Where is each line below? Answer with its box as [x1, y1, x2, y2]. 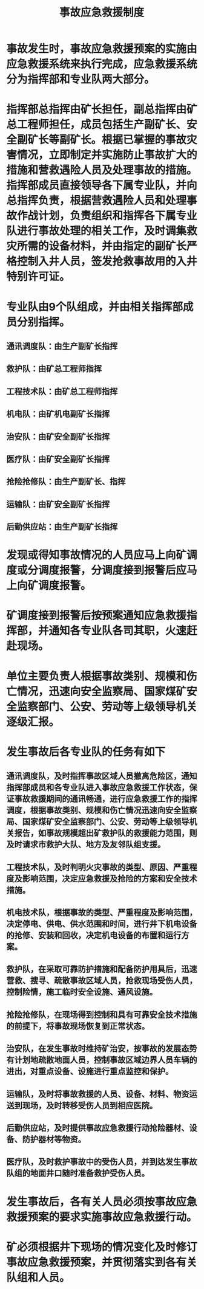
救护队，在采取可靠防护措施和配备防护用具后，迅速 [6, 964, 197, 975]
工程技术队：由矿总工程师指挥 [6, 386, 118, 396]
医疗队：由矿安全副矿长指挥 [6, 454, 110, 464]
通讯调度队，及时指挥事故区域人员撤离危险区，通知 [6, 771, 197, 781]
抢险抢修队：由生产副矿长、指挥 [6, 477, 126, 487]
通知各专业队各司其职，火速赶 [48, 624, 198, 638]
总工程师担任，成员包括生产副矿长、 [6, 118, 187, 131]
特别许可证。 [6, 270, 71, 283]
